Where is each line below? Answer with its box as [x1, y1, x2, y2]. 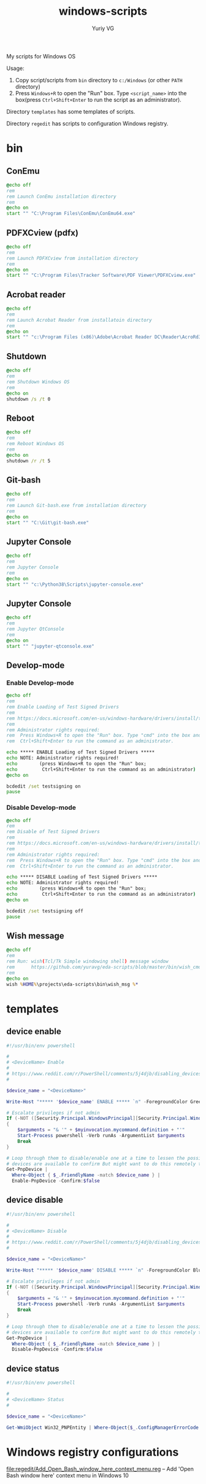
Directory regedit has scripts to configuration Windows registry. [6, 120, 169, 127]
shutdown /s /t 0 [6, 396, 51, 402]
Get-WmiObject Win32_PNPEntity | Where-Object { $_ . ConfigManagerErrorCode [6, 1424, 199, 1431]
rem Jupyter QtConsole [6, 626, 64, 632]
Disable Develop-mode [6, 803, 77, 812]
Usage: [6, 64, 25, 72]
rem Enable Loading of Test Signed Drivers [6, 704, 120, 710]
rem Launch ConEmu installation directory [6, 193, 116, 200]
